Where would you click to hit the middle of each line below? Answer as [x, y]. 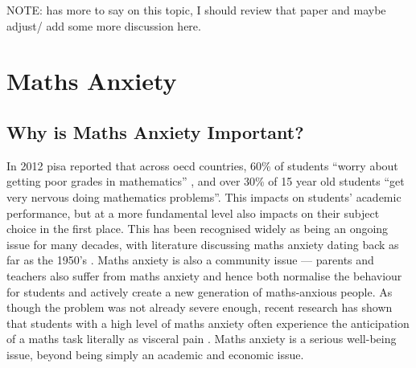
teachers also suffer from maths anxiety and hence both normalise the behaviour [204, 275]
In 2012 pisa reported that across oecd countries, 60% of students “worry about [202, 165]
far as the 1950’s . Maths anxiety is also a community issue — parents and [190, 260]
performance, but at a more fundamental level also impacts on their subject [193, 213]
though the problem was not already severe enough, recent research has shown [200, 307]
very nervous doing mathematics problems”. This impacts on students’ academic [204, 196]
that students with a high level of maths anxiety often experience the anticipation [208, 323]
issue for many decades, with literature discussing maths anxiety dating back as [203, 244]
